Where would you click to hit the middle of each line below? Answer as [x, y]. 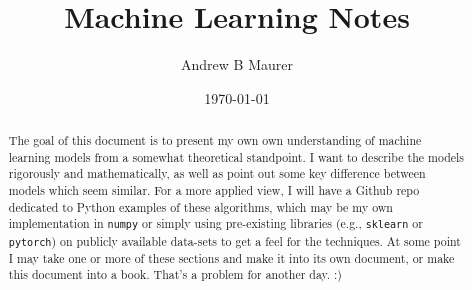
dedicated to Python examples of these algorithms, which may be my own [200, 206]
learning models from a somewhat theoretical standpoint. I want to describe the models [236, 156]
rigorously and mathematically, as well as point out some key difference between [217, 173]
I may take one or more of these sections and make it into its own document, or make [231, 257]
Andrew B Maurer [237, 64]
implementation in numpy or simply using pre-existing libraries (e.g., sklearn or [215, 223]
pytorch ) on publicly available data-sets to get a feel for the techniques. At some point [234, 240]
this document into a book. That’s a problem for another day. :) [175, 274]
